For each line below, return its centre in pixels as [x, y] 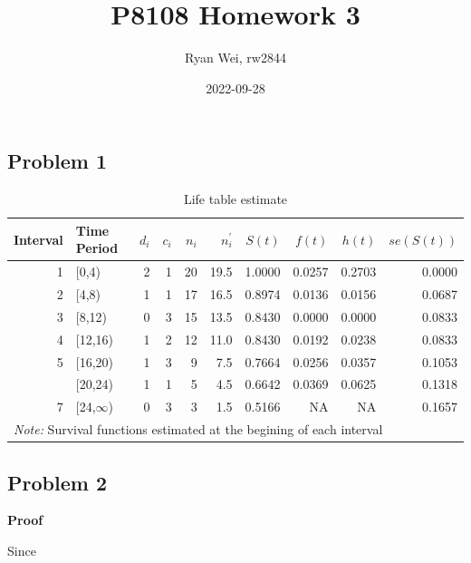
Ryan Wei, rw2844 [235, 58]
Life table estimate [235, 199]
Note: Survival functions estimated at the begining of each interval [198, 429]
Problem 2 [57, 482]
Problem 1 [57, 161]
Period [97, 248]
